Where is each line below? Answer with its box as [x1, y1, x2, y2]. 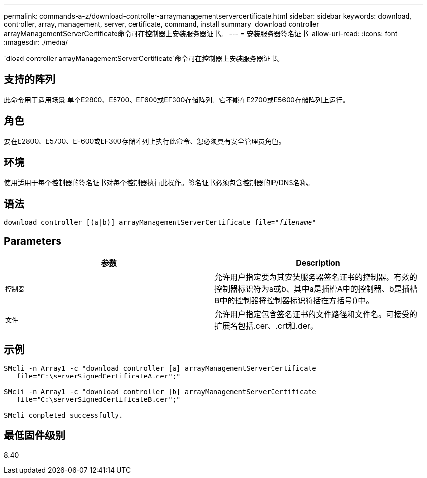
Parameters [4, 235, 61, 247]
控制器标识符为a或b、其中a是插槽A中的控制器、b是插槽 [214, 284, 418, 294]
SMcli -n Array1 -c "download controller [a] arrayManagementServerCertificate [4, 364, 316, 373]
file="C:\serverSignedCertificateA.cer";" [16, 372, 181, 380]
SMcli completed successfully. [4, 411, 123, 419]
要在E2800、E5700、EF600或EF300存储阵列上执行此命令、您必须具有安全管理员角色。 [4, 137, 286, 145]
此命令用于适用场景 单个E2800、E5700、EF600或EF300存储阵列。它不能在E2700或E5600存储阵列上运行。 [4, 95, 349, 104]
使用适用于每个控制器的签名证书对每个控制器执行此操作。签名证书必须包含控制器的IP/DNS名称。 [4, 178, 314, 187]
